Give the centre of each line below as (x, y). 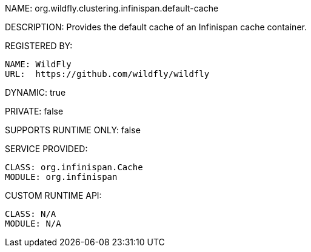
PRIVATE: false (34, 111)
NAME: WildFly (38, 64)
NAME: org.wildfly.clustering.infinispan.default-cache (112, 8)
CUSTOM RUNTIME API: (53, 195)
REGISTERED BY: (39, 46)
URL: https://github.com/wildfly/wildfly (107, 74)
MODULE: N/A (33, 224)
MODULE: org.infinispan (61, 177)
